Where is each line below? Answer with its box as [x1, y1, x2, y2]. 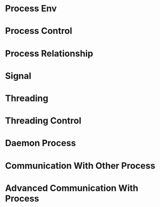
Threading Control [5, 115, 82, 127]
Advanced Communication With [5, 182, 138, 194]
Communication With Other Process [5, 160, 156, 171]
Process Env [5, 3, 57, 14]
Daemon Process [5, 138, 76, 149]
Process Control [5, 26, 73, 37]
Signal [5, 70, 31, 81]
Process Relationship [5, 48, 93, 59]
